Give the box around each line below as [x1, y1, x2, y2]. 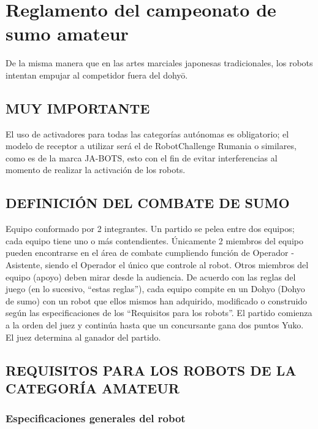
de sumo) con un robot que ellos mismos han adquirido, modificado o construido [6, 294, 308, 307]
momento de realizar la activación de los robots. [6, 163, 186, 176]
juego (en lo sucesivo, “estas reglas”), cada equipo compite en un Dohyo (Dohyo [6, 282, 305, 295]
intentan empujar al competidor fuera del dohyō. [6, 68, 188, 81]
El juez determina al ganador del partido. [6, 330, 161, 343]
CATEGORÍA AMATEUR [6, 379, 180, 397]
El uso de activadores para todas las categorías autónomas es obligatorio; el [6, 127, 289, 140]
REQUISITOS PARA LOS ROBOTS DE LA [6, 360, 297, 379]
